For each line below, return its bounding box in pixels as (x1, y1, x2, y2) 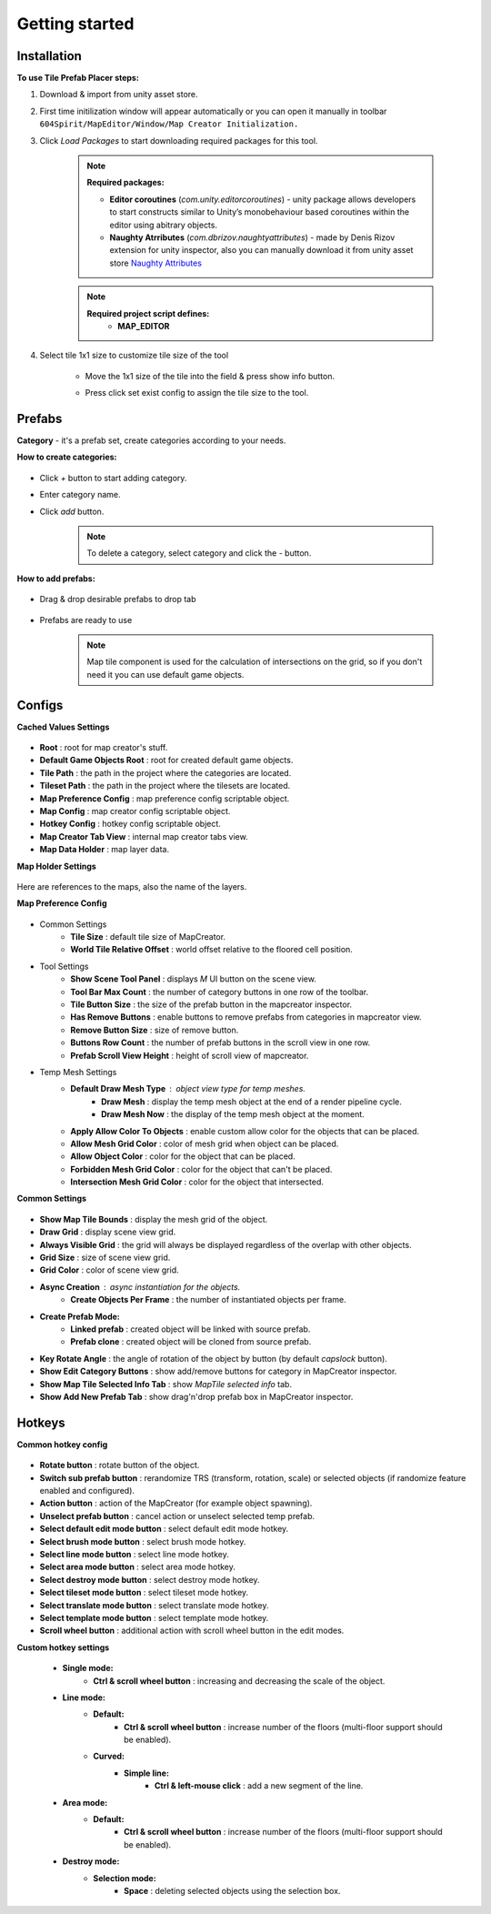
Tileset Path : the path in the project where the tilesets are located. (39, 781, 291, 791)
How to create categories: (16, 451, 117, 463)
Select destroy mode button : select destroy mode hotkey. (39, 1574, 260, 1585)
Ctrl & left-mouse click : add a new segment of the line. (155, 1780, 364, 1791)
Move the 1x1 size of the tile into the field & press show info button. (85, 370, 336, 381)
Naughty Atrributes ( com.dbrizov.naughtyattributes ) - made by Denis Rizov (109, 232, 396, 243)
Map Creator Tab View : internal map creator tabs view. (39, 831, 249, 841)
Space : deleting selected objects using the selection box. (124, 1885, 341, 1896)
